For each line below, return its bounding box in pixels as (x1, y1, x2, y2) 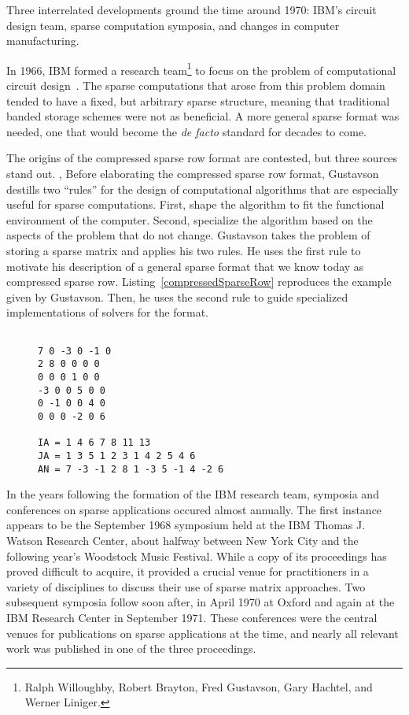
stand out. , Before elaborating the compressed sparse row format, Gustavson (6, 165, 379, 181)
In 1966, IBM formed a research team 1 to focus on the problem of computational (6, 59, 396, 78)
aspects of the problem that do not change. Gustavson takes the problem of (6, 227, 370, 243)
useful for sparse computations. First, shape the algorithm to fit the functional (6, 196, 385, 213)
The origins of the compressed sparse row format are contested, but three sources (6, 150, 398, 166)
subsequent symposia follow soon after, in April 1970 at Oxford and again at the (6, 594, 395, 610)
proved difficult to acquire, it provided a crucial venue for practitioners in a (6, 563, 369, 580)
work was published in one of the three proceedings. (6, 640, 256, 657)
